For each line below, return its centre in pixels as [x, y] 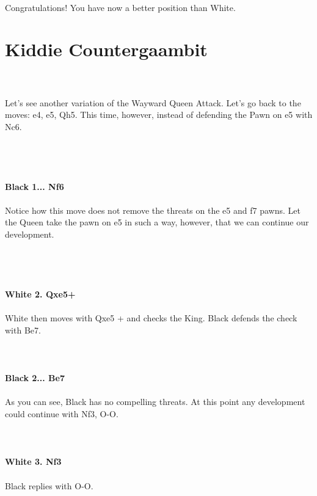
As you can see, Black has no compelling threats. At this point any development [155, 402]
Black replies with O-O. [49, 485]
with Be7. [23, 330]
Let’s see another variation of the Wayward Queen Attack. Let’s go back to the [153, 102]
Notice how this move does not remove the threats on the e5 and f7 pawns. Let [153, 210]
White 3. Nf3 [33, 461]
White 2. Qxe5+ [40, 294]
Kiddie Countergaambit [106, 49]
